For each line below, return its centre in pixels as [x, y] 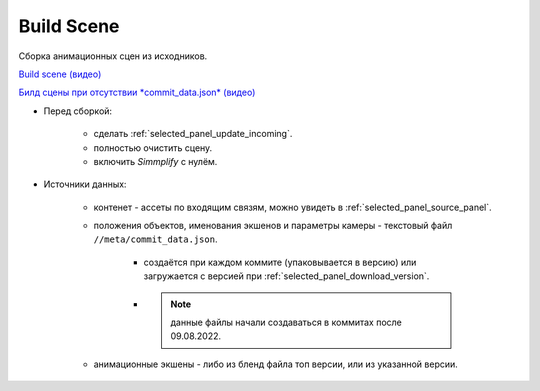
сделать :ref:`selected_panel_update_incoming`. [193, 134]
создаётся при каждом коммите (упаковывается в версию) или [280, 262]
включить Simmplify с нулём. [155, 161]
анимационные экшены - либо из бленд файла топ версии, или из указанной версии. [276, 364]
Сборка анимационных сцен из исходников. [113, 56]
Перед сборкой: [78, 111]
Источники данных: [85, 184]
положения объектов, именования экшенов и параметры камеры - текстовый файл [273, 226]
